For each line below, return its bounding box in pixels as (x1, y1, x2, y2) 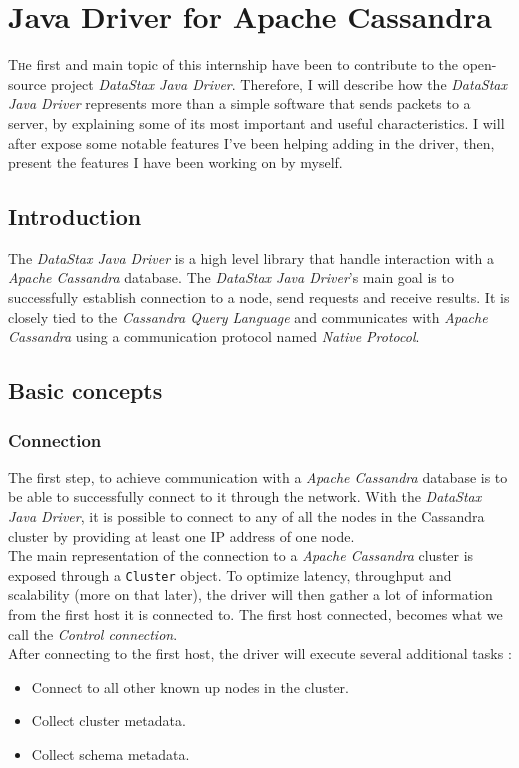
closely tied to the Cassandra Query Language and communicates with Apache (8, 306, 488, 327)
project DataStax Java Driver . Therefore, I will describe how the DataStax (50, 73, 507, 94)
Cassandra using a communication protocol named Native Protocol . (8, 326, 420, 347)
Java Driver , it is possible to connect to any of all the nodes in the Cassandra (8, 506, 485, 527)
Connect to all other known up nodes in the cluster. (31, 676, 349, 697)
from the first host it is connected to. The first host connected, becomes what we (8, 604, 503, 625)
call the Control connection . (8, 623, 178, 644)
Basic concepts (8, 375, 163, 406)
